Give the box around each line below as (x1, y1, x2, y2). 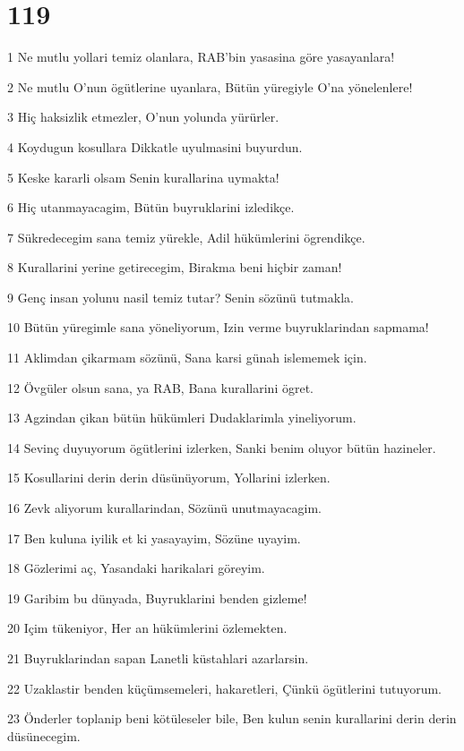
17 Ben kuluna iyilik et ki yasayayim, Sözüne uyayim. (7, 528, 301, 547)
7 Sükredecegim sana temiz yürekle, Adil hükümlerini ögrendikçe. (7, 227, 365, 246)
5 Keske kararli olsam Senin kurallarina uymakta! (7, 167, 279, 186)
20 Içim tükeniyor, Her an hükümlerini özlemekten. (7, 619, 288, 637)
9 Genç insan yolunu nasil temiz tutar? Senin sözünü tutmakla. (7, 287, 354, 306)
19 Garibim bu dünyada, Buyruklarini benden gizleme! (7, 588, 307, 607)
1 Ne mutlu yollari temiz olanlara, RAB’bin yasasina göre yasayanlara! (7, 47, 395, 66)
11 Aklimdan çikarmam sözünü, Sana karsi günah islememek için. (7, 348, 367, 367)
